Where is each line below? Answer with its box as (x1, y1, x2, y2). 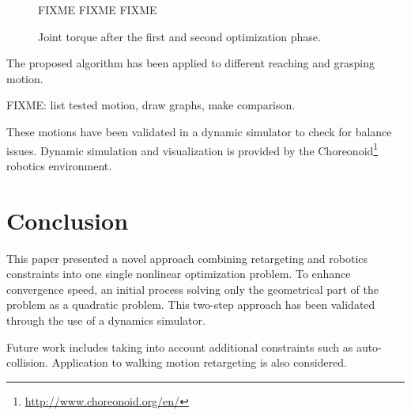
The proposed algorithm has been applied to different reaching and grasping (6, 55, 375, 71)
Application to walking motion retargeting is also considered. (51, 354, 347, 371)
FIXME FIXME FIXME (38, 2, 157, 17)
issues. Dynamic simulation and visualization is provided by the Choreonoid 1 (6, 139, 379, 158)
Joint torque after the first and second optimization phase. (38, 28, 321, 44)
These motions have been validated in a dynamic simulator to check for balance (6, 123, 392, 139)
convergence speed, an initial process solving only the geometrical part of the (6, 280, 379, 297)
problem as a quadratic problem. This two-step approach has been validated (6, 296, 375, 313)
